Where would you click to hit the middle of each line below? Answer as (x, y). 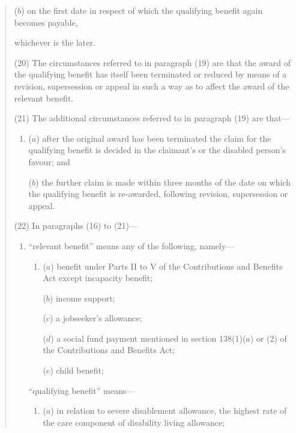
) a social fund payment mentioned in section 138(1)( (148, 338)
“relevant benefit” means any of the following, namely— (131, 245)
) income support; (82, 298)
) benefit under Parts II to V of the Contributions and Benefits (167, 266)
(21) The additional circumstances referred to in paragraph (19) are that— (152, 118)
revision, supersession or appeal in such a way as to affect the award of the (152, 86)
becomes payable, (46, 22)
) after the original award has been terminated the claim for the (154, 138)
